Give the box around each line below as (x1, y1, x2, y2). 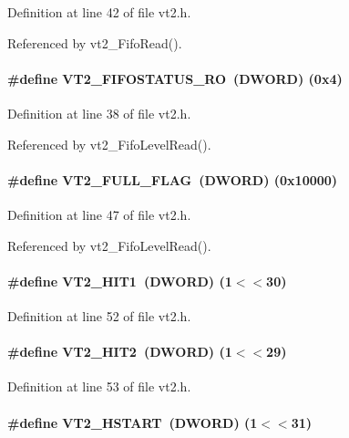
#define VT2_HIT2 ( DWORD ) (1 (7, 342, 232, 361)
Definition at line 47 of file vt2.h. (7, 204, 191, 224)
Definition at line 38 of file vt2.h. (7, 103, 191, 122)
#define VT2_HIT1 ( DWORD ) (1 (7, 271, 232, 290)
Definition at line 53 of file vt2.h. (7, 377, 191, 396)
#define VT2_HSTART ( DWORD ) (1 (7, 412, 258, 432)
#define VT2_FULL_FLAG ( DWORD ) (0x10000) (7, 170, 338, 189)
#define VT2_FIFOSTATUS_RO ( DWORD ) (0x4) (7, 68, 343, 88)
